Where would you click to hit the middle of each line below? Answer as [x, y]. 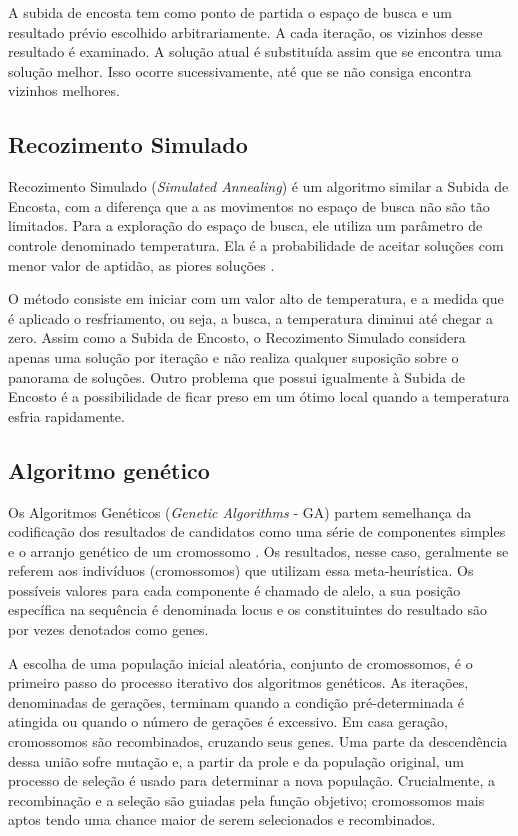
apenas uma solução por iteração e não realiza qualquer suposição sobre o [233, 356]
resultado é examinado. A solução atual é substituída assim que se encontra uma [255, 51]
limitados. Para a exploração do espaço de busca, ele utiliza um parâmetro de [245, 225]
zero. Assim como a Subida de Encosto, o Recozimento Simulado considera [237, 337]
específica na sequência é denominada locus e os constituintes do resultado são [247, 609]
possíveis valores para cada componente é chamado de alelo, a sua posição [234, 589]
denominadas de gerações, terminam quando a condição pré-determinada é [236, 701]
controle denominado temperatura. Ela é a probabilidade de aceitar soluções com [256, 244]
